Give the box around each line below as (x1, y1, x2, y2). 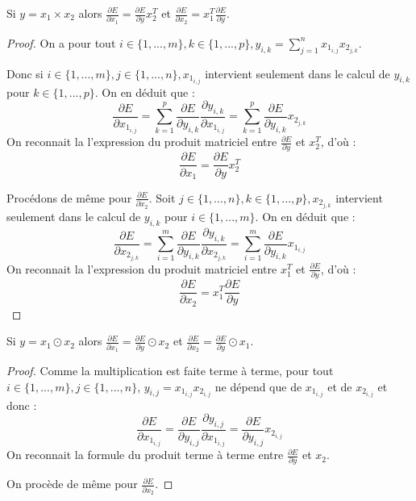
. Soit (148, 189, 176, 206)
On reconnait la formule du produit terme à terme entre (6, 446, 284, 463)
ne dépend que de (214, 378, 302, 395)
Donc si (6, 65, 44, 81)
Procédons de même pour (6, 189, 132, 206)
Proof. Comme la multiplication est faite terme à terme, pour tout (6, 361, 334, 378)
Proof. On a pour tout (6, 34, 116, 51)
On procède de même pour (6, 475, 138, 492)
